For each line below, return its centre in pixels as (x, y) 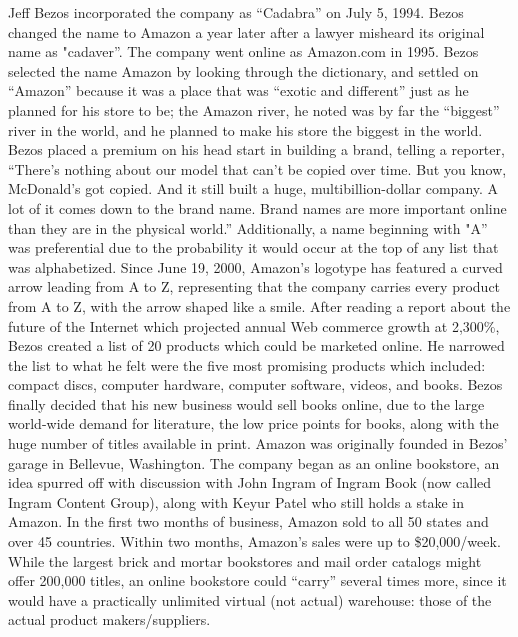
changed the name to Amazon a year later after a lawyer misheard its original (246, 31)
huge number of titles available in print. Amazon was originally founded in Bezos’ (258, 443)
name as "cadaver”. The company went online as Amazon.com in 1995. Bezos (243, 51)
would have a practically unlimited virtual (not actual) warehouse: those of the (250, 599)
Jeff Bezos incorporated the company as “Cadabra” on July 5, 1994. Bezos (236, 12)
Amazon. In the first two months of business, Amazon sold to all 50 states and (248, 521)
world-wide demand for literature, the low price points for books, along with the (253, 423)
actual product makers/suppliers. (109, 619)
